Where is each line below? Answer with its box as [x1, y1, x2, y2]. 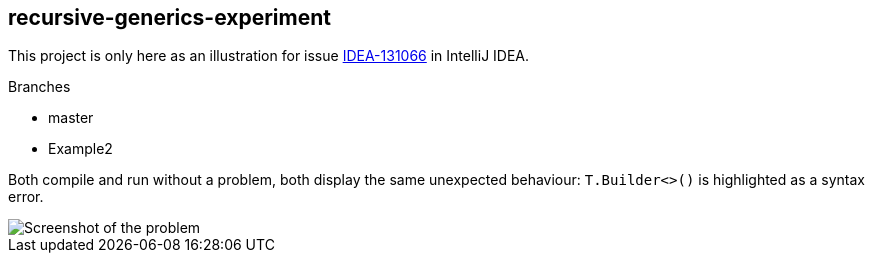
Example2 [48, 140, 113, 158]
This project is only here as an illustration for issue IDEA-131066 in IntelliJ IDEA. [8, 47, 530, 65]
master [48, 109, 94, 127]
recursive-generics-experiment [8, 5, 331, 30]
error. [8, 188, 44, 206]
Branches [8, 78, 71, 96]
